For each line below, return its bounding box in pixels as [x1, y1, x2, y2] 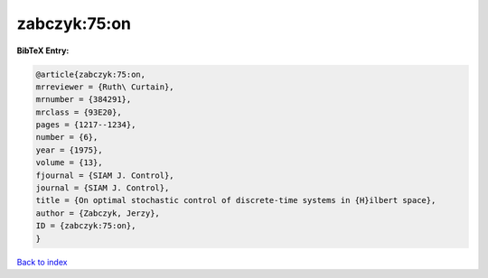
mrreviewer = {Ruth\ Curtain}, [35, 81, 175, 92]
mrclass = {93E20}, [35, 107, 122, 117]
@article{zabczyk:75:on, [35, 69, 146, 79]
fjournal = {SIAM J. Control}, [35, 170, 175, 181]
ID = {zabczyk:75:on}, [35, 221, 136, 231]
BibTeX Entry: [16, 45, 70, 56]
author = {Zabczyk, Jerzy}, [35, 208, 160, 218]
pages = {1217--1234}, [35, 120, 136, 130]
